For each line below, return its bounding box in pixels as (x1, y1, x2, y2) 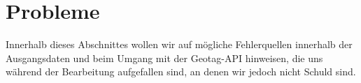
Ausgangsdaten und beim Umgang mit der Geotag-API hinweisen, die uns (6, 50, 323, 65)
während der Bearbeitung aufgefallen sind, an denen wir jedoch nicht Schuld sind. (6, 64, 356, 79)
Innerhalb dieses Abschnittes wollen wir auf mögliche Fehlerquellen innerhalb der (6, 37, 353, 52)
